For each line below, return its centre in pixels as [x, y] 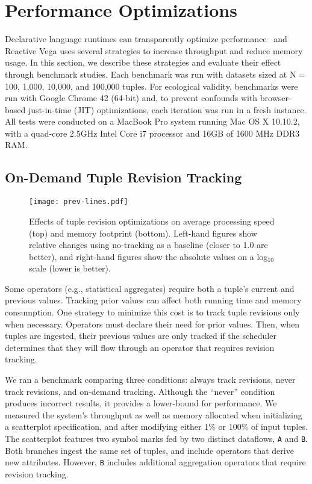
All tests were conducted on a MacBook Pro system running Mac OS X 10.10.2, [152, 121]
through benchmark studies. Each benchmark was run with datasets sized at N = [155, 74]
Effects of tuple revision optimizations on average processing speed [152, 221]
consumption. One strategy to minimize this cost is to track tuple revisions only [152, 312]
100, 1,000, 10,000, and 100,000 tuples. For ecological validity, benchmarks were [151, 86]
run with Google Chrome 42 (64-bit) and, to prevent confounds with [131, 98]
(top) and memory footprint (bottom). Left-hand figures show [143, 233]
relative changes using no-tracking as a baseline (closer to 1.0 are [148, 245]
